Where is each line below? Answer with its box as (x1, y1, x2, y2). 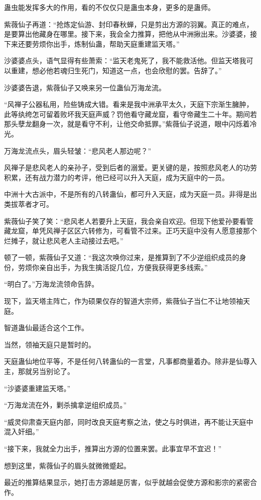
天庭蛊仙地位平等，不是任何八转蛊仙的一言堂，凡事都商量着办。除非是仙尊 (4, 356, 250, 366)
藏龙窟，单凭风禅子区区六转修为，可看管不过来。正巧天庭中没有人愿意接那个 (4, 225, 257, 236)
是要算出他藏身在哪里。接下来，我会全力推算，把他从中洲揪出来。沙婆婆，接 (4, 29, 257, 39)
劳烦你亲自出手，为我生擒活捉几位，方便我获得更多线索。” (18, 262, 208, 272)
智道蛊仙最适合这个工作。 (4, 322, 88, 333)
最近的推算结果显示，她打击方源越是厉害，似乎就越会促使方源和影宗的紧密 (4, 477, 250, 487)
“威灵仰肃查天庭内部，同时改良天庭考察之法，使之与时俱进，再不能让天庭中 (4, 416, 253, 427)
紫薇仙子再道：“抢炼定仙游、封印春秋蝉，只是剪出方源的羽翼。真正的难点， (4, 19, 253, 29)
